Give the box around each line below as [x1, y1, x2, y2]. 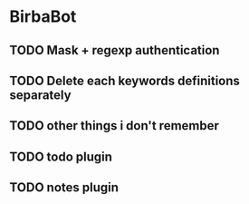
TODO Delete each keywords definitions [9, 73, 240, 88]
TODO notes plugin [9, 180, 120, 196]
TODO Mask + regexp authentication [9, 43, 220, 58]
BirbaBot [9, 6, 77, 27]
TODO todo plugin [9, 149, 113, 164]
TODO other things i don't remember [9, 118, 220, 133]
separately [9, 87, 72, 102]
